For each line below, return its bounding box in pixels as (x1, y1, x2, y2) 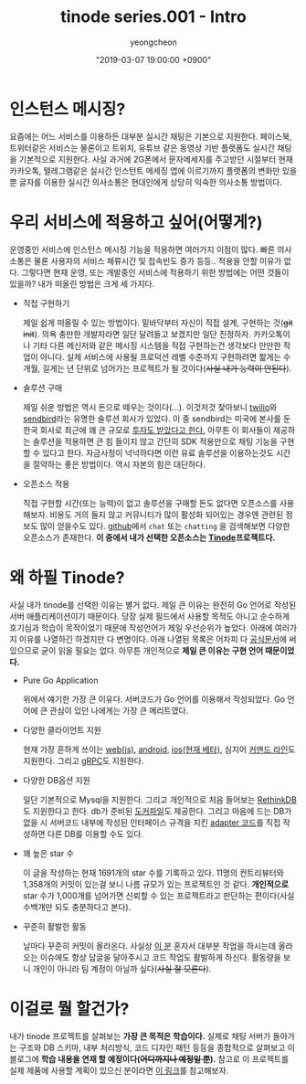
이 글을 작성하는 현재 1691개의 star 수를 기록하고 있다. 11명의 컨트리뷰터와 (22, 866, 285, 878)
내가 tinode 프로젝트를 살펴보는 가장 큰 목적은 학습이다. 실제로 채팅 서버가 (9, 1030, 271, 1041)
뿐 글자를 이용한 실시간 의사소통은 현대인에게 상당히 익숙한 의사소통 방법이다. (9, 176, 283, 187)
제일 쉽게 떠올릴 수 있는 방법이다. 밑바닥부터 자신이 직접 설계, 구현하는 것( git (22, 317, 294, 328)
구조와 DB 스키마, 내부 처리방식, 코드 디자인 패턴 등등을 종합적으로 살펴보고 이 (18, 1042, 295, 1053)
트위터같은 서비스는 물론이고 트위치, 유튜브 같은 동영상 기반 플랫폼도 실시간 (9, 142, 276, 153)
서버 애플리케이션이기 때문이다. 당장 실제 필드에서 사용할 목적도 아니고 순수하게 (9, 611, 290, 622)
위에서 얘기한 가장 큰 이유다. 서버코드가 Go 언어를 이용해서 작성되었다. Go (22, 693, 286, 705)
